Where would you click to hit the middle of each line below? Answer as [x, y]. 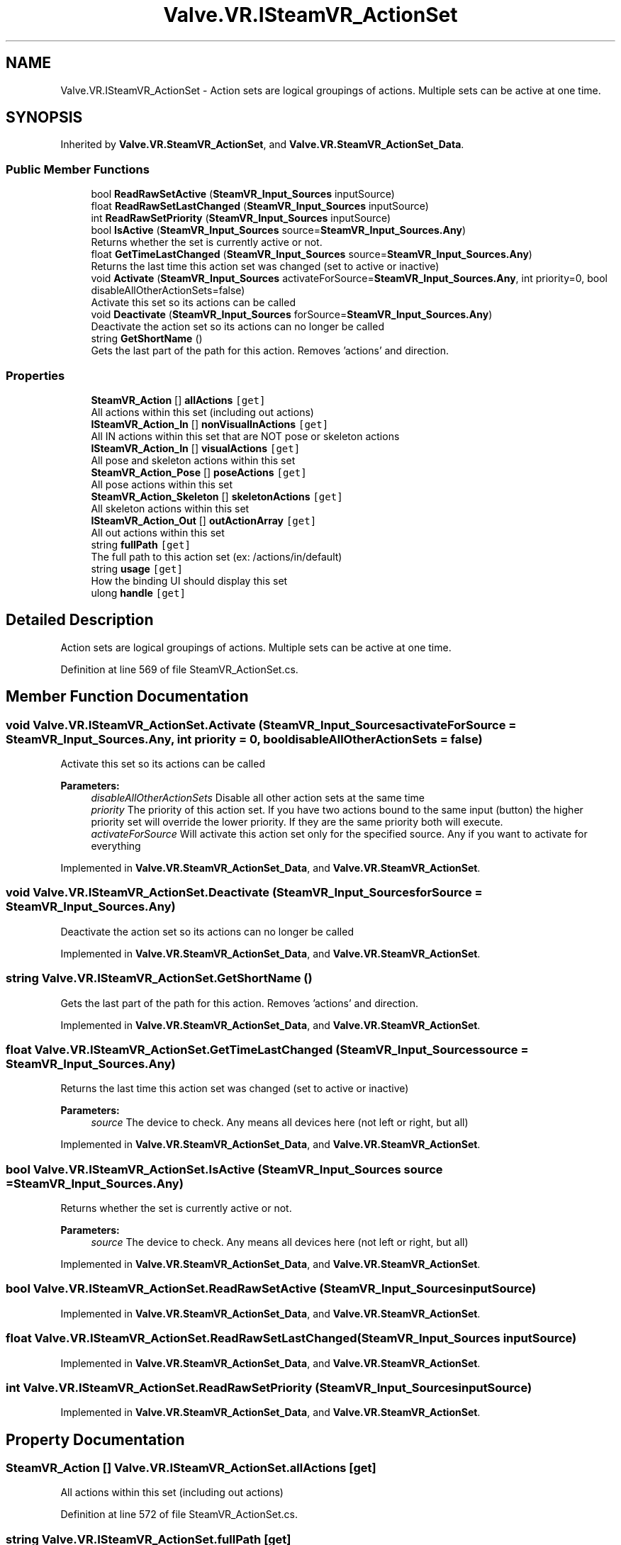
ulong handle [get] [138, 592]
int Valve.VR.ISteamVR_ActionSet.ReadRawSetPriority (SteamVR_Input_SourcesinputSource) [269, 1387]
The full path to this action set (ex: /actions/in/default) [217, 556]
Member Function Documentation [127, 697]
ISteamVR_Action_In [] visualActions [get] [196, 448]
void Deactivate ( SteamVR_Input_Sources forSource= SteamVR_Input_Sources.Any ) [292, 315]
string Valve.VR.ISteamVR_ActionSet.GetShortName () [159, 978]
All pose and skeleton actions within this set [193, 460]
